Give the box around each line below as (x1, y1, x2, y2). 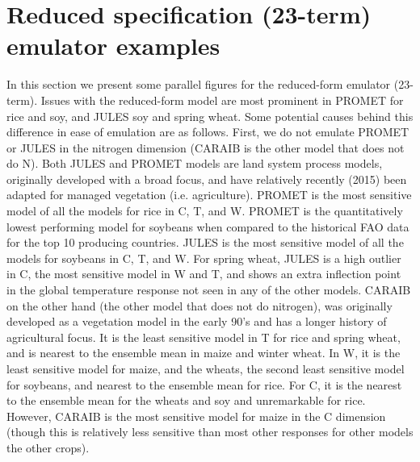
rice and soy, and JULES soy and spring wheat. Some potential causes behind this (6, 107, 414, 124)
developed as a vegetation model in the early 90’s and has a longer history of (6, 313, 387, 330)
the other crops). (6, 439, 90, 456)
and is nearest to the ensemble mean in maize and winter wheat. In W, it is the (6, 344, 401, 361)
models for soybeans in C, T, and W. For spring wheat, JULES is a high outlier (6, 249, 401, 266)
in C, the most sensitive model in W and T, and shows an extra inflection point (6, 265, 401, 282)
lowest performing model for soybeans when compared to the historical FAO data (6, 218, 409, 235)
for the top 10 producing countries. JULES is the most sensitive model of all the (6, 234, 404, 251)
